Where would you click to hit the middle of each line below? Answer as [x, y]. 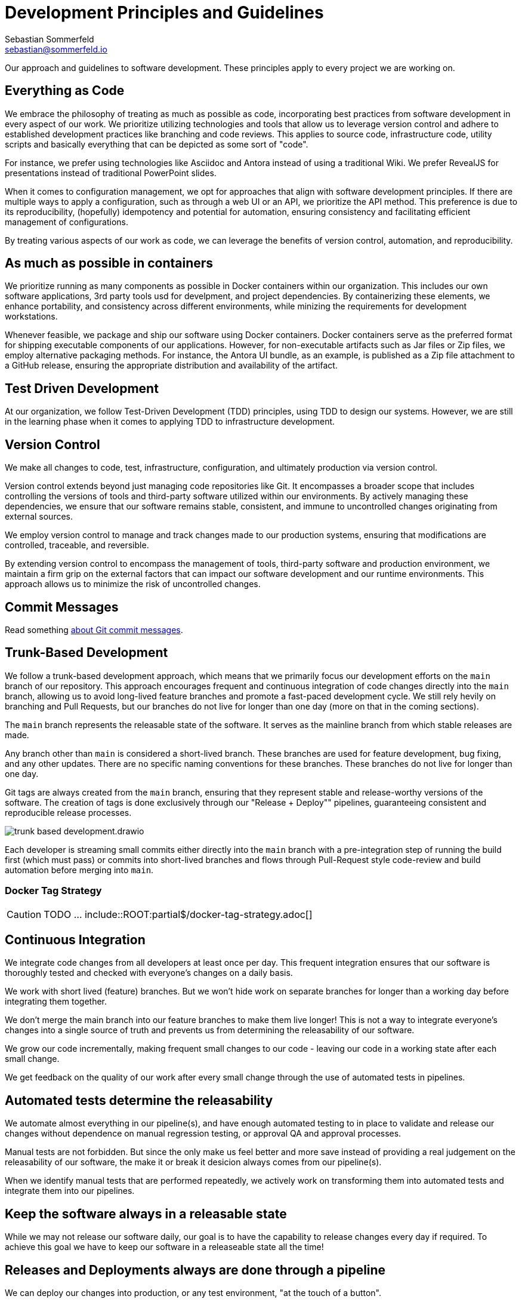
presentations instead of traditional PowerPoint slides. [111, 173]
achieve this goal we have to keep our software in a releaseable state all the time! [164, 1247]
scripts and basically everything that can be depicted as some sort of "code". [157, 144]
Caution [24, 914]
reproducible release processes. [68, 812]
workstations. [31, 317]
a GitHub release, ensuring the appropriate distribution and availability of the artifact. [171, 366]
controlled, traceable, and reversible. [77, 545]
